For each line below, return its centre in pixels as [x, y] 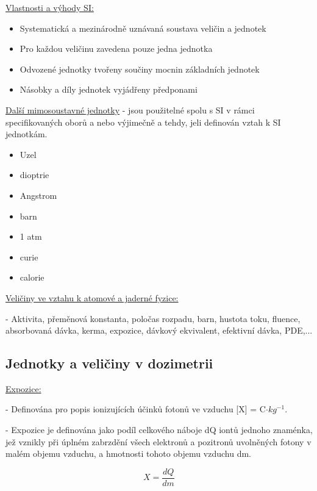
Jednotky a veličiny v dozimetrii [109, 363]
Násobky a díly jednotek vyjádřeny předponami [109, 89]
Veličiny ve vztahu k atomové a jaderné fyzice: [92, 297]
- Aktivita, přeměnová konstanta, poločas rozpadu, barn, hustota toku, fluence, [153, 318]
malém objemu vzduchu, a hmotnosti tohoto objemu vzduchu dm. [128, 453]
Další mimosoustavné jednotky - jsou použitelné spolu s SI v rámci [130, 109]
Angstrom [38, 195]
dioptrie [34, 175]
